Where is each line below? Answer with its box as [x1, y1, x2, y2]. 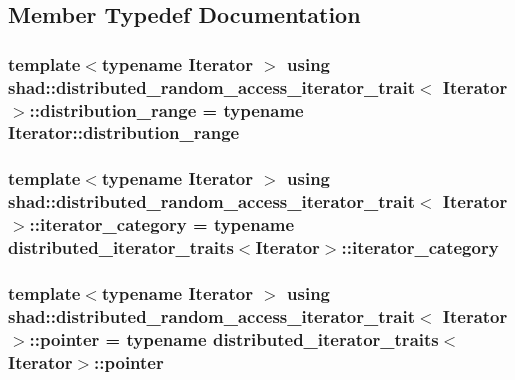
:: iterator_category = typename [29, 212, 295, 237]
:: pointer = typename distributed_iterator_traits [29, 326, 439, 351]
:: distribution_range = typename [29, 97, 304, 122]
